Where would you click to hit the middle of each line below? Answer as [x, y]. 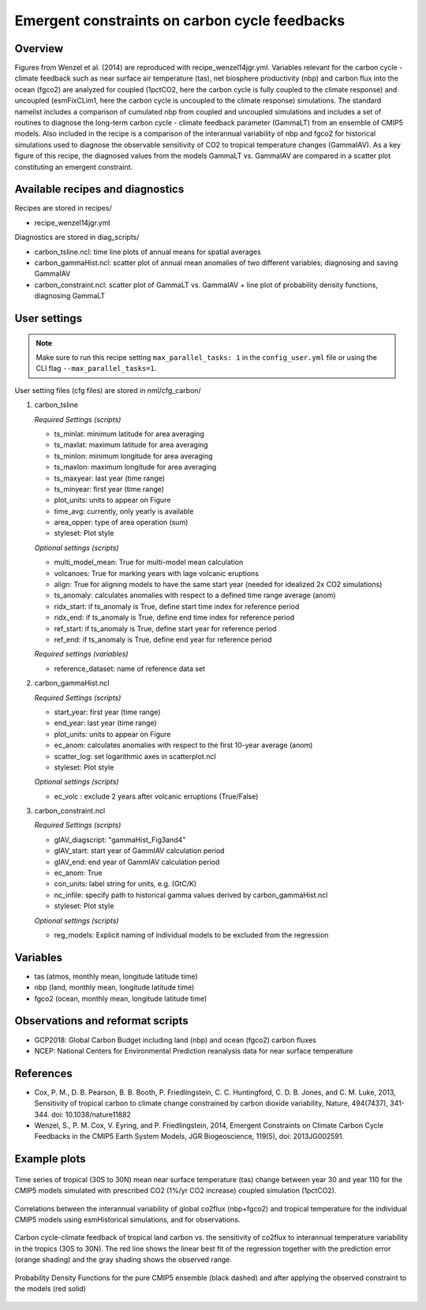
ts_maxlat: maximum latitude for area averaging [131, 445]
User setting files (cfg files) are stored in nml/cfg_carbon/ [108, 390]
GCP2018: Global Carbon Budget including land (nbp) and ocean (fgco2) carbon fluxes [176, 1040]
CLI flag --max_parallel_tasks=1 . [96, 369]
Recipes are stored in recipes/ [63, 208]
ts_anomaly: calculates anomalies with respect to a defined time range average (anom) [195, 595]
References [43, 1073]
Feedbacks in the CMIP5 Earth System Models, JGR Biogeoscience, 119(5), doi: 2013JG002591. [189, 1136]
